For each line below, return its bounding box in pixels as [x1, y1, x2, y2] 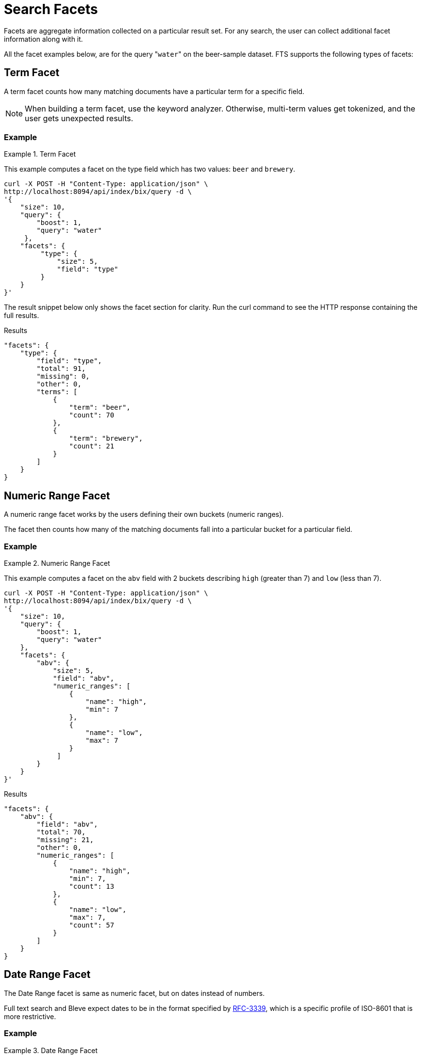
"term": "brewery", [69, 434, 143, 443]
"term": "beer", [69, 403, 131, 412]
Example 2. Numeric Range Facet [4, 559, 110, 567]
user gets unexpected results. [25, 113, 133, 123]
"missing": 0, [36, 372, 90, 381]
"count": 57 [69, 921, 114, 929]
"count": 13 [69, 882, 114, 890]
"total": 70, [36, 828, 86, 836]
